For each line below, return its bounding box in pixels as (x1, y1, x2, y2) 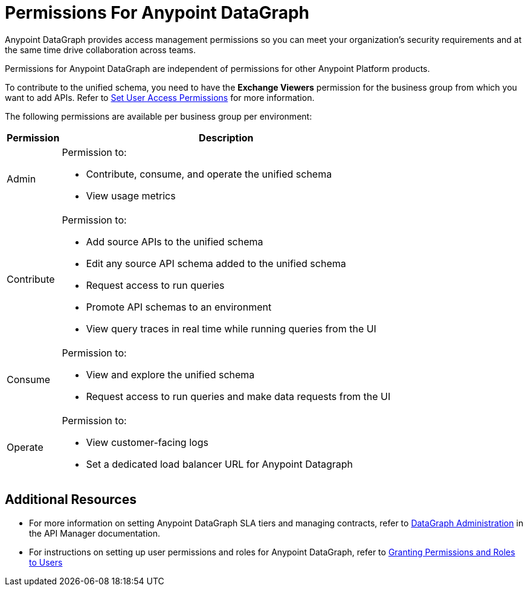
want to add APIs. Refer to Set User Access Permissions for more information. (5, 92, 315, 103)
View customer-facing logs (86, 436, 208, 448)
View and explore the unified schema (86, 368, 255, 381)
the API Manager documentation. (29, 528, 160, 538)
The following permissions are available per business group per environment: (5, 111, 312, 121)
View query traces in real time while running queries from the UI (86, 322, 376, 335)
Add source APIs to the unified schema (86, 235, 263, 248)
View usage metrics (86, 189, 176, 202)
